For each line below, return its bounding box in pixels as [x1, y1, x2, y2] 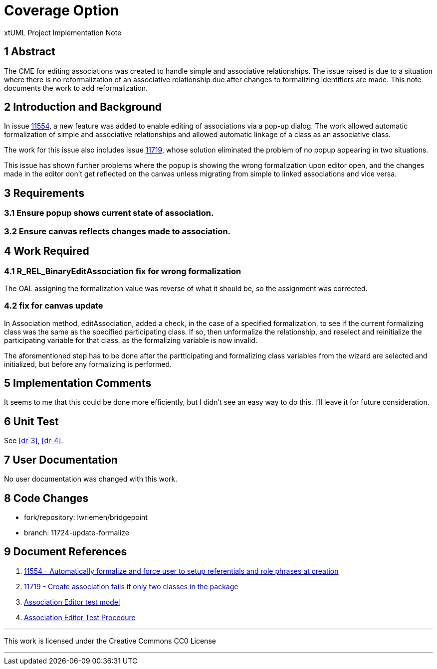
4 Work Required [4, 245, 89, 258]
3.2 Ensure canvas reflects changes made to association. [4, 226, 231, 236]
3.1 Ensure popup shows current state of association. [4, 208, 214, 218]
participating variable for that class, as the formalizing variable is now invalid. [4, 335, 257, 344]
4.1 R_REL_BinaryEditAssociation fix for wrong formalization [4, 266, 241, 276]
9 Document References [4, 545, 127, 558]
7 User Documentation [4, 453, 118, 466]
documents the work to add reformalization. [4, 83, 148, 92]
